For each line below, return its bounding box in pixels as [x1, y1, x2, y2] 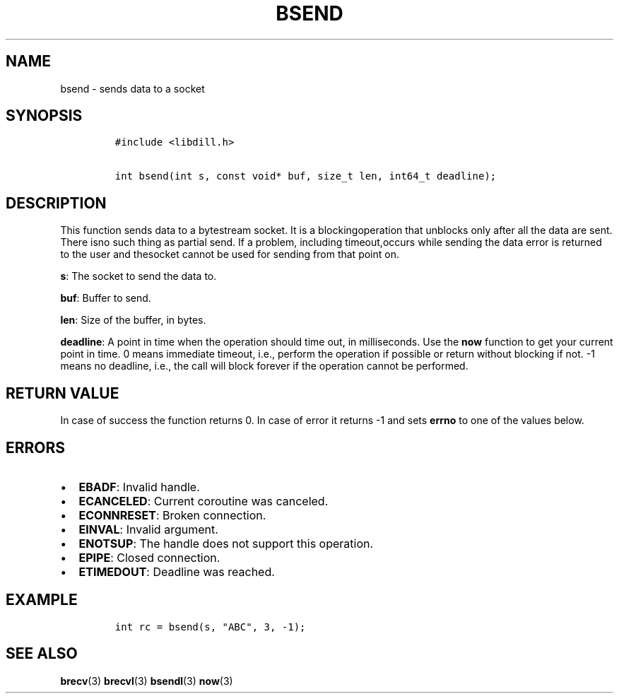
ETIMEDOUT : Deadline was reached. [78, 564, 275, 579]
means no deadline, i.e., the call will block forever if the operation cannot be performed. [60, 360, 468, 372]
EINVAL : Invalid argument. [78, 522, 218, 536]
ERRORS [6, 438, 66, 457]
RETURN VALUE [6, 384, 119, 402]
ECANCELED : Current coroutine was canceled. [78, 493, 329, 508]
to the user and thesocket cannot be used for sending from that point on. [60, 248, 399, 261]
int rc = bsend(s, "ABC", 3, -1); [114, 621, 306, 633]
